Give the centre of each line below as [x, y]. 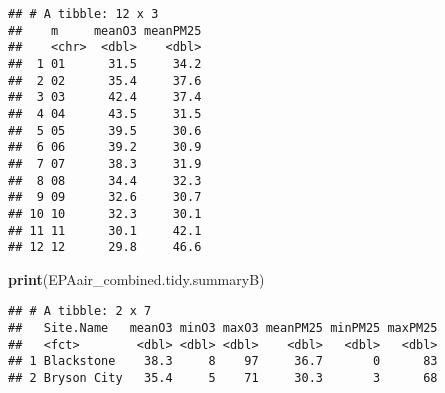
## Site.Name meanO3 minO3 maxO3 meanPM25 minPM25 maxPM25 [223, 328]
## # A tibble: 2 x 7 [80, 311]
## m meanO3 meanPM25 [105, 30]
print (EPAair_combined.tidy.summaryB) [136, 278]
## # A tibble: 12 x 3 [83, 14]
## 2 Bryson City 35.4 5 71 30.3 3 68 [223, 378]
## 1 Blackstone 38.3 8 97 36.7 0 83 [223, 361]
